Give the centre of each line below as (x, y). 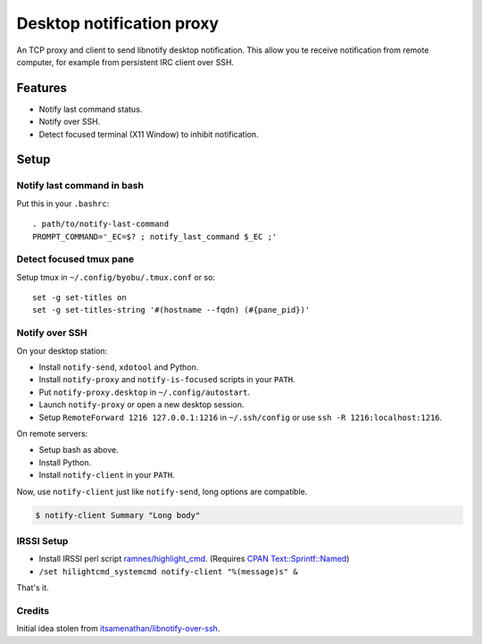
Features (42, 88)
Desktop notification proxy (117, 23)
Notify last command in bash (80, 186)
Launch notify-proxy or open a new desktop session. (141, 405)
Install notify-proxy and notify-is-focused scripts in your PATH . (167, 380)
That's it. (33, 588)
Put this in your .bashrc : (63, 203)
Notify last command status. (91, 109)
